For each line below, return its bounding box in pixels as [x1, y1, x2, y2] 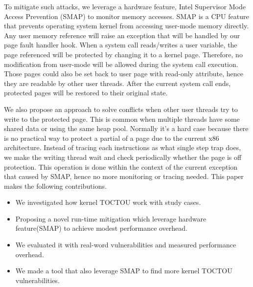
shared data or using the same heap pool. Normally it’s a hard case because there [4, 123, 249, 133]
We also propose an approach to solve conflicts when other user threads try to [4, 104, 238, 114]
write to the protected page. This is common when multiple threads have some [4, 113, 240, 124]
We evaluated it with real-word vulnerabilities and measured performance [15, 240, 236, 250]
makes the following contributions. [4, 180, 107, 191]
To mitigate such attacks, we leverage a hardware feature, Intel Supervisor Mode [4, 1, 246, 11]
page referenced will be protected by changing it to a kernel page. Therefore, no [4, 49, 243, 59]
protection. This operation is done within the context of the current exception [4, 161, 238, 172]
